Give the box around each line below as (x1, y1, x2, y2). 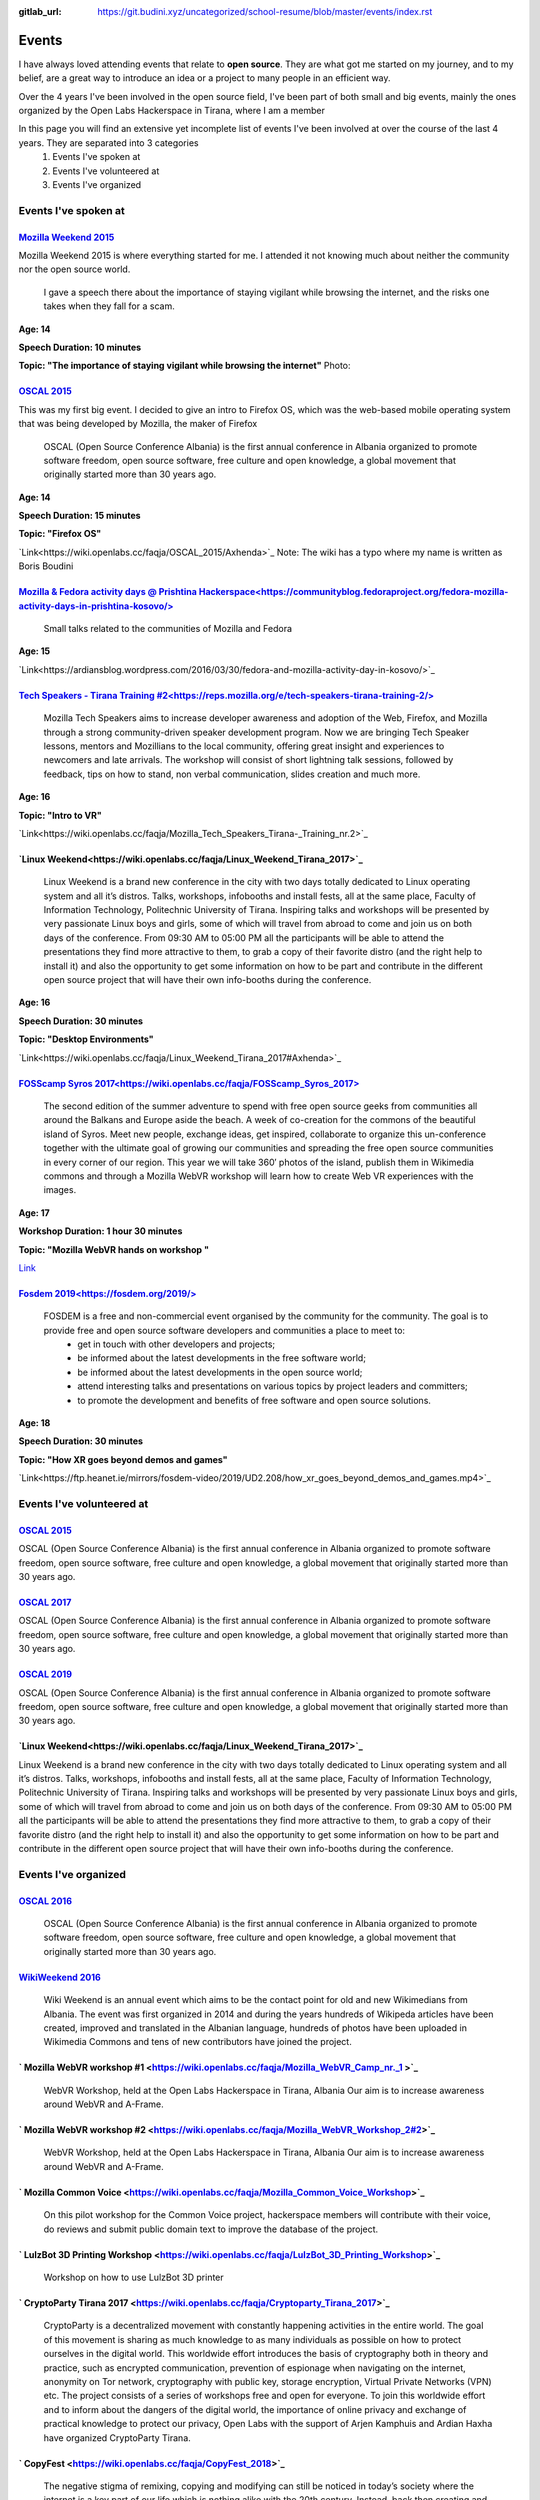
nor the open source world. (18, 263, 131, 275)
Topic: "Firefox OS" (18, 528, 102, 540)
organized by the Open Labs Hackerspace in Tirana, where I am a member (18, 105, 325, 117)
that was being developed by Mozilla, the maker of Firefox (18, 418, 258, 430)
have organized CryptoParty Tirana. (43, 2431, 192, 2444)
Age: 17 (18, 1206, 50, 1219)
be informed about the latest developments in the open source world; (77, 1366, 363, 1378)
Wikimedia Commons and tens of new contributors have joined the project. (43, 2036, 352, 2048)
